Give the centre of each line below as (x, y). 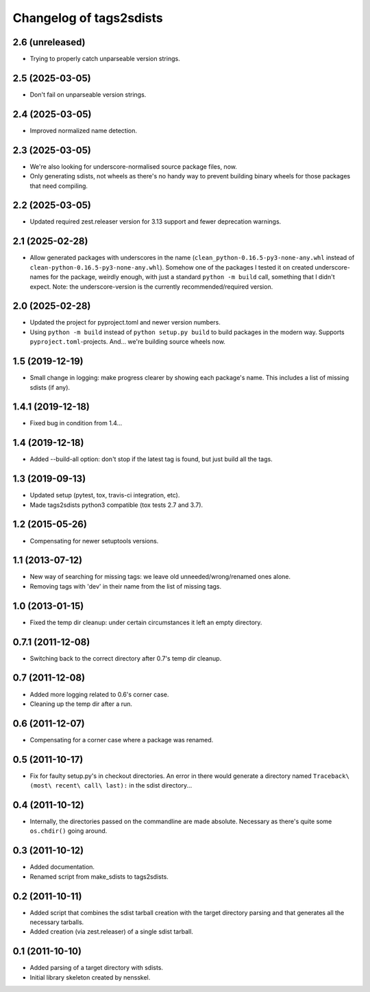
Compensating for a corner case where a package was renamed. (122, 740)
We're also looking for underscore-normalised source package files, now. (134, 166)
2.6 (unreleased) (49, 42)
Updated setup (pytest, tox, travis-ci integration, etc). (105, 495)
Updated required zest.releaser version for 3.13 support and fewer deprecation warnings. (156, 222)
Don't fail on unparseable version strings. (88, 94)
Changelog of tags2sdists (88, 18)
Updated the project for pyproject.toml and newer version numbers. (125, 322)
